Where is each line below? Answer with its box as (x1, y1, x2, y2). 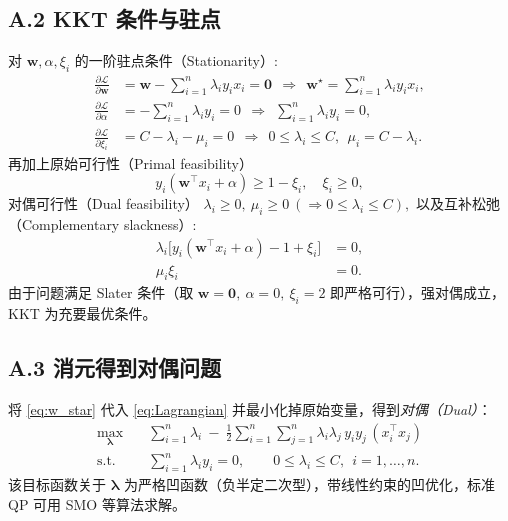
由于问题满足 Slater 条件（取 (8, 282, 194, 303)
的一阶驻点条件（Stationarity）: (74, 50, 278, 71)
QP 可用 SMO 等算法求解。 (8, 493, 186, 514)
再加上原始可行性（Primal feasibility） (8, 152, 253, 173)
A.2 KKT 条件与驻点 (8, 3, 221, 34)
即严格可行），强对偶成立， (330, 282, 506, 303)
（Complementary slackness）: (8, 213, 197, 234)
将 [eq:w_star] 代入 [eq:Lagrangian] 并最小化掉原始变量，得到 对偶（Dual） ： (8, 398, 492, 419)
